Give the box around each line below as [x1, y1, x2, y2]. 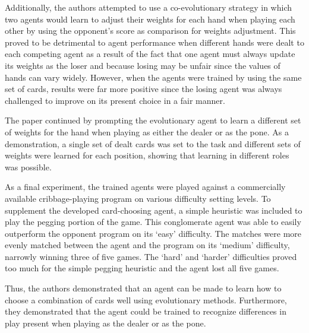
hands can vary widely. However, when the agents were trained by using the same [5, 71, 302, 83]
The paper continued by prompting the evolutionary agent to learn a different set [5, 114, 301, 126]
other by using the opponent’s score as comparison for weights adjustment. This [5, 24, 296, 37]
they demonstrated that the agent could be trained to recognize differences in [5, 305, 286, 318]
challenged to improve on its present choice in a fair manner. [5, 94, 225, 106]
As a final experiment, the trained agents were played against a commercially [5, 180, 286, 193]
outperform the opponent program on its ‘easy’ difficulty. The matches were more [5, 227, 301, 239]
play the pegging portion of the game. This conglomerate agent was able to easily [5, 215, 301, 228]
